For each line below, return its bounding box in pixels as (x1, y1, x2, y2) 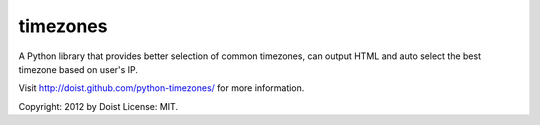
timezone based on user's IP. (18, 63, 139, 75)
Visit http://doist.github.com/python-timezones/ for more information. (18, 82, 305, 94)
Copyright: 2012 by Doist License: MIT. (18, 100, 179, 112)
